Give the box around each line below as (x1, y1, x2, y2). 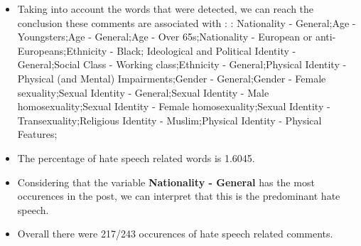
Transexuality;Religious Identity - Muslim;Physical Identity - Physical (17, 112, 322, 127)
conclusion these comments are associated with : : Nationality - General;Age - (17, 15, 356, 30)
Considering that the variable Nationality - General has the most (17, 174, 315, 189)
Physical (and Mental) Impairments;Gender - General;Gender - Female (17, 70, 326, 85)
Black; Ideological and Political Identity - (117, 43, 296, 58)
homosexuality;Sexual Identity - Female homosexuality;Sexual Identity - (17, 99, 330, 114)
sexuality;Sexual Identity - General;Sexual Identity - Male (17, 85, 269, 100)
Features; (17, 127, 58, 141)
